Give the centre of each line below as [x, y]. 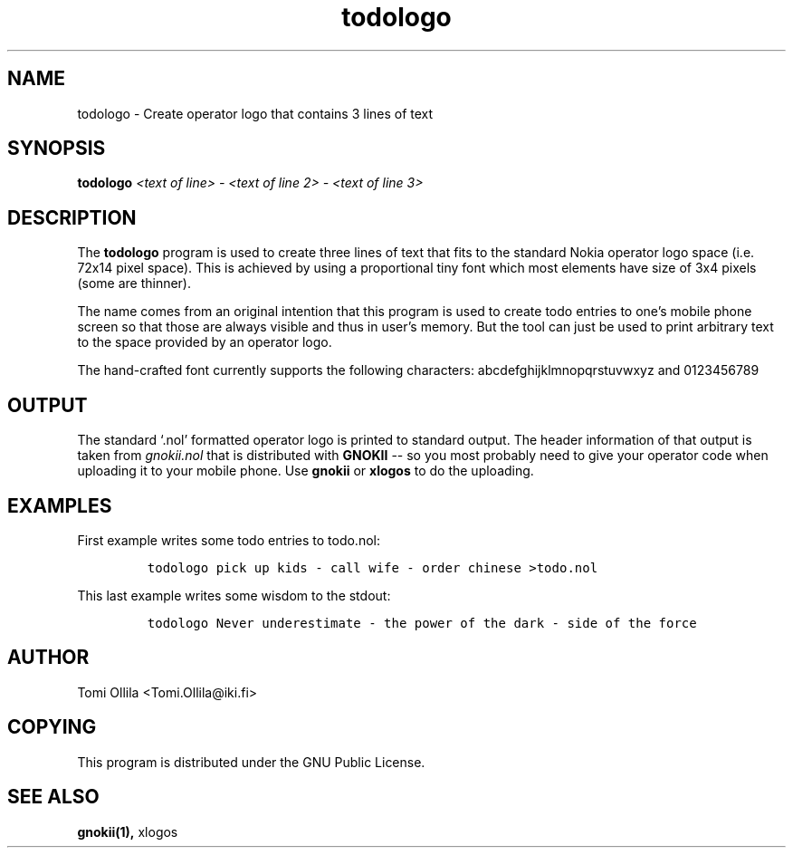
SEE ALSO [53, 797]
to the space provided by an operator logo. [205, 342]
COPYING [52, 727]
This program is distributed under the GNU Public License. [251, 762]
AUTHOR [48, 658]
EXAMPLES [60, 505]
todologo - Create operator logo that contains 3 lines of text [255, 113]
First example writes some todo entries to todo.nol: [229, 540]
